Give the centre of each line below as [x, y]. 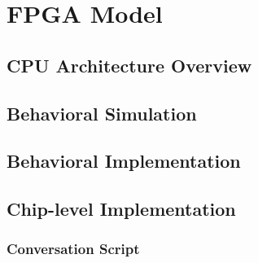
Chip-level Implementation [121, 209]
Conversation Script [73, 249]
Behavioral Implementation [124, 161]
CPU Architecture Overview [129, 65]
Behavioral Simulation [102, 113]
